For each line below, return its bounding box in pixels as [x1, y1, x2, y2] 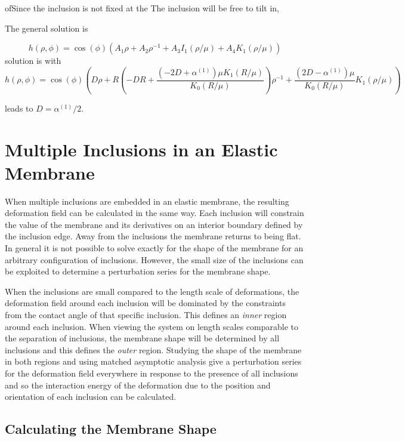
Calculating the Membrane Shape [5, 420, 217, 438]
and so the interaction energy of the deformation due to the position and [5, 378, 271, 391]
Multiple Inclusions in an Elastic [5, 137, 278, 161]
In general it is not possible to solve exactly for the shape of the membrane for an [5, 242, 304, 254]
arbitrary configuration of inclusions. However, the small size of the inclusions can [5, 253, 304, 266]
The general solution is [5, 21, 88, 34]
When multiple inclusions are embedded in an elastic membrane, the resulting [5, 195, 289, 207]
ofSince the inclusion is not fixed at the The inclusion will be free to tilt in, [5, 2, 279, 14]
